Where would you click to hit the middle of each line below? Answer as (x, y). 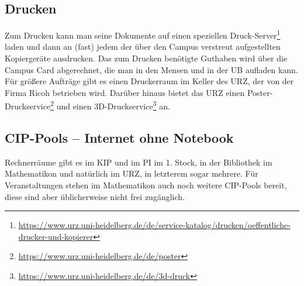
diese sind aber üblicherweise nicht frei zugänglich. (95, 196)
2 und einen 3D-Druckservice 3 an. (110, 105)
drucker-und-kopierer (56, 236)
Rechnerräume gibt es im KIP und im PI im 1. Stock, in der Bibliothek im (139, 162)
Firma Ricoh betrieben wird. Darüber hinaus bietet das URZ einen (125, 92)
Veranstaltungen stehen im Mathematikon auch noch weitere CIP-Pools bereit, (146, 185)
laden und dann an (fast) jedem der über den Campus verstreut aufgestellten (143, 46)
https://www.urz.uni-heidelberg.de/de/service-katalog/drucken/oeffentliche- (154, 225)
